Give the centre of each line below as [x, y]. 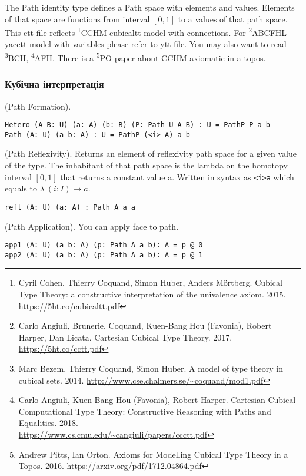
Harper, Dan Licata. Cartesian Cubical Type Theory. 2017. [125, 337]
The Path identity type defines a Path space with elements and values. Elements [150, 7]
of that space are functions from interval [77, 19]
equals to [21, 188]
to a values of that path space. [233, 19]
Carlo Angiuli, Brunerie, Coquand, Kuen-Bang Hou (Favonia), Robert [145, 325]
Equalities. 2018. [48, 423]
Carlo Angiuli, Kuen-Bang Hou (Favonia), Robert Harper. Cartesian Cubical [157, 400]
